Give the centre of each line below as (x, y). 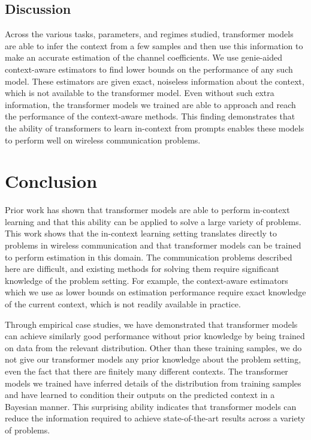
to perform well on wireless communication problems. (103, 140)
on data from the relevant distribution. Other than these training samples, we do (153, 347)
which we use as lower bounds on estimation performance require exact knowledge (155, 292)
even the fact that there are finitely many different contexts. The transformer (147, 371)
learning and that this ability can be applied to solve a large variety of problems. (153, 221)
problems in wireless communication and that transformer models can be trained (153, 245)
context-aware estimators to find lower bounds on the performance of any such (149, 69)
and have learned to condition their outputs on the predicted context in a (140, 395)
